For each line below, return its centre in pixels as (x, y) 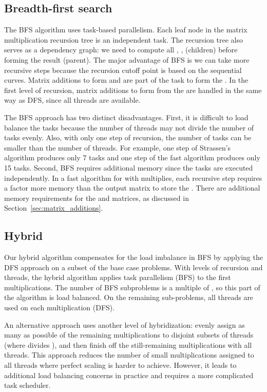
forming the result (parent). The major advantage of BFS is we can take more (127, 59)
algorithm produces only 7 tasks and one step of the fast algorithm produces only (132, 157)
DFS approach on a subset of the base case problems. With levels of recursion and (133, 267)
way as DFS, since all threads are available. (72, 100)
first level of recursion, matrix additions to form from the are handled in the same (133, 90)
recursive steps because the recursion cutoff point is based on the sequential (123, 70)
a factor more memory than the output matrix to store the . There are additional (132, 188)
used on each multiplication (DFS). (60, 307)
